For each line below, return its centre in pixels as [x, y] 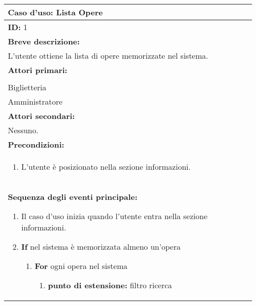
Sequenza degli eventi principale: [73, 197]
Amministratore [35, 101]
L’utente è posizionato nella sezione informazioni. [106, 167]
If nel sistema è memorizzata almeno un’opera [101, 247]
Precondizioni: [36, 144]
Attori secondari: [41, 116]
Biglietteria [27, 87]
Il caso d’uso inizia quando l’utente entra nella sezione [114, 216]
